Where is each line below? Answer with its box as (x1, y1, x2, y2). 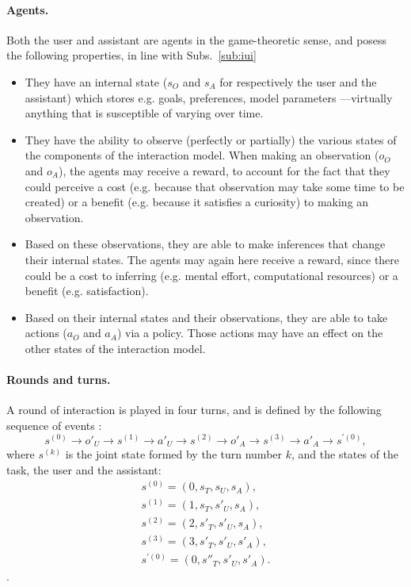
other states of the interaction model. (25, 340, 206, 356)
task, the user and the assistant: (6, 461, 162, 478)
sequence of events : (6, 416, 102, 433)
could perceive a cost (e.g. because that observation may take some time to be (25, 178, 405, 194)
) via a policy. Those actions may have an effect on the (116, 324, 383, 341)
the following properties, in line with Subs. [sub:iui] (6, 47, 257, 63)
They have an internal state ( (25, 73, 168, 90)
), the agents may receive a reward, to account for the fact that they (58, 162, 390, 178)
